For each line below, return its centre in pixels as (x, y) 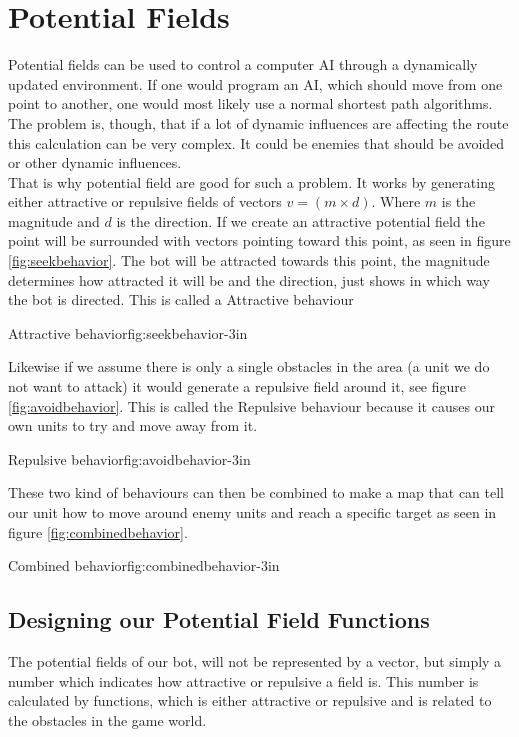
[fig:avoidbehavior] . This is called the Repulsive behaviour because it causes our (251, 405)
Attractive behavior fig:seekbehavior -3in (128, 332)
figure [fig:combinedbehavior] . (98, 531)
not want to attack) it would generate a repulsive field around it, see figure (237, 386)
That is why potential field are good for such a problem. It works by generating (251, 181)
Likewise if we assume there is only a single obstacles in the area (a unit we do (249, 366)
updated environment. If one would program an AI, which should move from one (255, 83)
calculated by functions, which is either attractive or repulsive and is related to (250, 700)
